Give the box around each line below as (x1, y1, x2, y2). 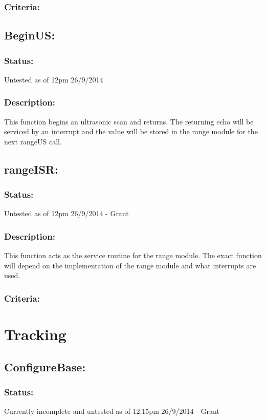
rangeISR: (4, 161, 58, 177)
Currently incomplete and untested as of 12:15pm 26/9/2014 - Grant (4, 406, 219, 416)
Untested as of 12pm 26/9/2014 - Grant (4, 208, 129, 219)
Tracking (4, 324, 66, 345)
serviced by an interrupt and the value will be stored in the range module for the (4, 126, 258, 137)
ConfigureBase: (4, 359, 86, 374)
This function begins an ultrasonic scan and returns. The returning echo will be (4, 116, 254, 127)
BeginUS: (4, 27, 55, 43)
